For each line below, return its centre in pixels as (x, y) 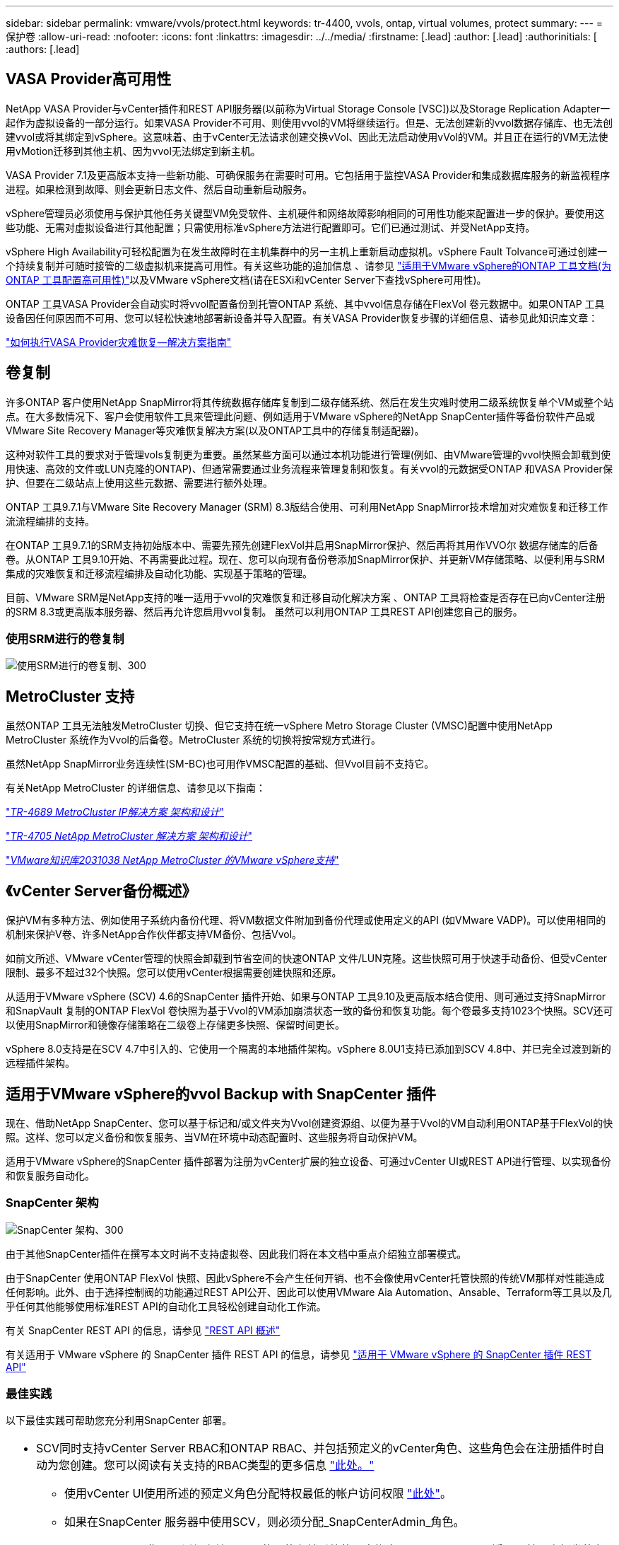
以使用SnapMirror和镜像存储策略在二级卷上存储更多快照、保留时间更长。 (175, 1025)
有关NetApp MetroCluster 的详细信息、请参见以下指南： (136, 788)
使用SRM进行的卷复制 (65, 639)
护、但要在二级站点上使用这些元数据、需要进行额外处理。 (139, 482)
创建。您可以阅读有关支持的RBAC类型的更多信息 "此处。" (222, 1465)
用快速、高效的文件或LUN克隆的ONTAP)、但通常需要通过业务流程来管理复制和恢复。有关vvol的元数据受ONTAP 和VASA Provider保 (309, 468)
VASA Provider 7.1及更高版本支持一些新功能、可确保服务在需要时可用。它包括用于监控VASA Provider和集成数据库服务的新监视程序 (308, 175)
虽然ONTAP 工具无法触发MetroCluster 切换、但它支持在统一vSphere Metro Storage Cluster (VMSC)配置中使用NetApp (279, 726)
